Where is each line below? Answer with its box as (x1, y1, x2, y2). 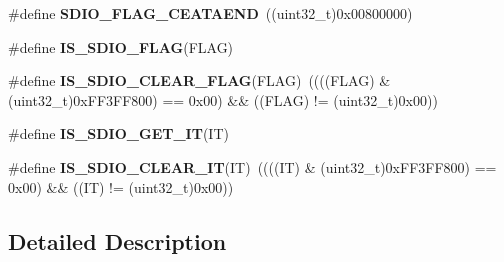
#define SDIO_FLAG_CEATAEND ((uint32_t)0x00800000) (8, 3, 413, 23)
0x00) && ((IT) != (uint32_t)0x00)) (8, 176, 234, 197)
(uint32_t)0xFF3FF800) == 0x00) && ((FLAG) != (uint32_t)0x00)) (8, 89, 438, 110)
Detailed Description (8, 225, 227, 256)
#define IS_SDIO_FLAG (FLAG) (8, 36, 234, 57)
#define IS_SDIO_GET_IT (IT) (8, 123, 229, 144)
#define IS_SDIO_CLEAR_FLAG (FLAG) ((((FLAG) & (8, 70, 391, 91)
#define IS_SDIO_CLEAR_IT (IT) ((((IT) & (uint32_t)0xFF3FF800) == (8, 156, 497, 177)
